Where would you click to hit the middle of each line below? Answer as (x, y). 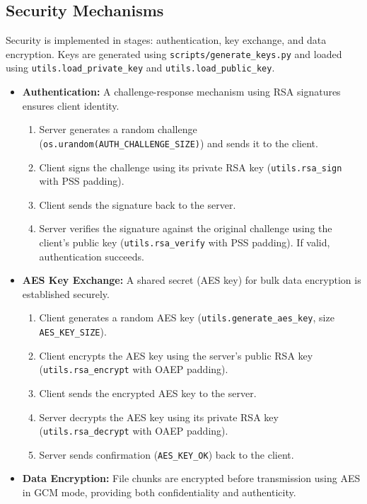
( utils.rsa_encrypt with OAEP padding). (134, 369)
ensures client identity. (71, 105)
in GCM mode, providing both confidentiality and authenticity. (159, 492)
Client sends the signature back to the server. (138, 204)
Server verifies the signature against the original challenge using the (186, 228)
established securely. (66, 293)
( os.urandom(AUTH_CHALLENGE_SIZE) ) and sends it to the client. (179, 143)
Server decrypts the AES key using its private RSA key (159, 417)
